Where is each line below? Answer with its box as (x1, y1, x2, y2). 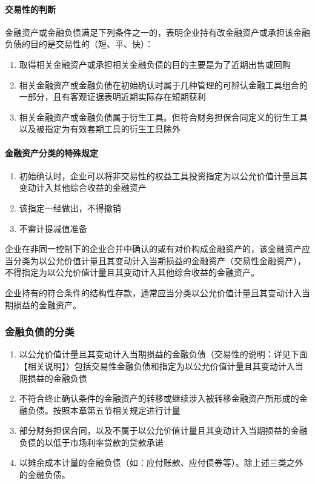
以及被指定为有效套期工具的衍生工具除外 (19, 122, 181, 135)
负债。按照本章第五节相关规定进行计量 (27, 403, 181, 416)
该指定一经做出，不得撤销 (19, 201, 121, 214)
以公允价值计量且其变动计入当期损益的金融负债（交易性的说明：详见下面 (19, 348, 308, 360)
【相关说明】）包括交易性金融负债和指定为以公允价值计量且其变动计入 (19, 359, 295, 372)
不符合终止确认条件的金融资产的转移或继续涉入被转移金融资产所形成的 (19, 392, 299, 405)
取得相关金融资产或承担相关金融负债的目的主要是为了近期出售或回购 (19, 58, 291, 70)
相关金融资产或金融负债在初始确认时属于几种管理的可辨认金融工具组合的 (19, 78, 308, 91)
